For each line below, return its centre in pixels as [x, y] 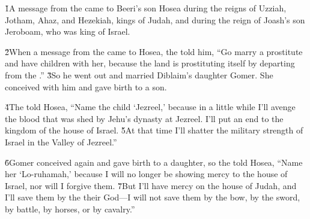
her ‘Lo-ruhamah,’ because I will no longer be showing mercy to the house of [146, 174]
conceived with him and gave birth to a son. [86, 86]
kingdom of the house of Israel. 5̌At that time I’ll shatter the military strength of [154, 130]
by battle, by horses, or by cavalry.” [70, 209]
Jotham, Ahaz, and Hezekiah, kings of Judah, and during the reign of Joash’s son [155, 19]
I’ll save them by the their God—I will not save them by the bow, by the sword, [153, 197]
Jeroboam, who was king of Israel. [68, 31]
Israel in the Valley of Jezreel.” [61, 142]
